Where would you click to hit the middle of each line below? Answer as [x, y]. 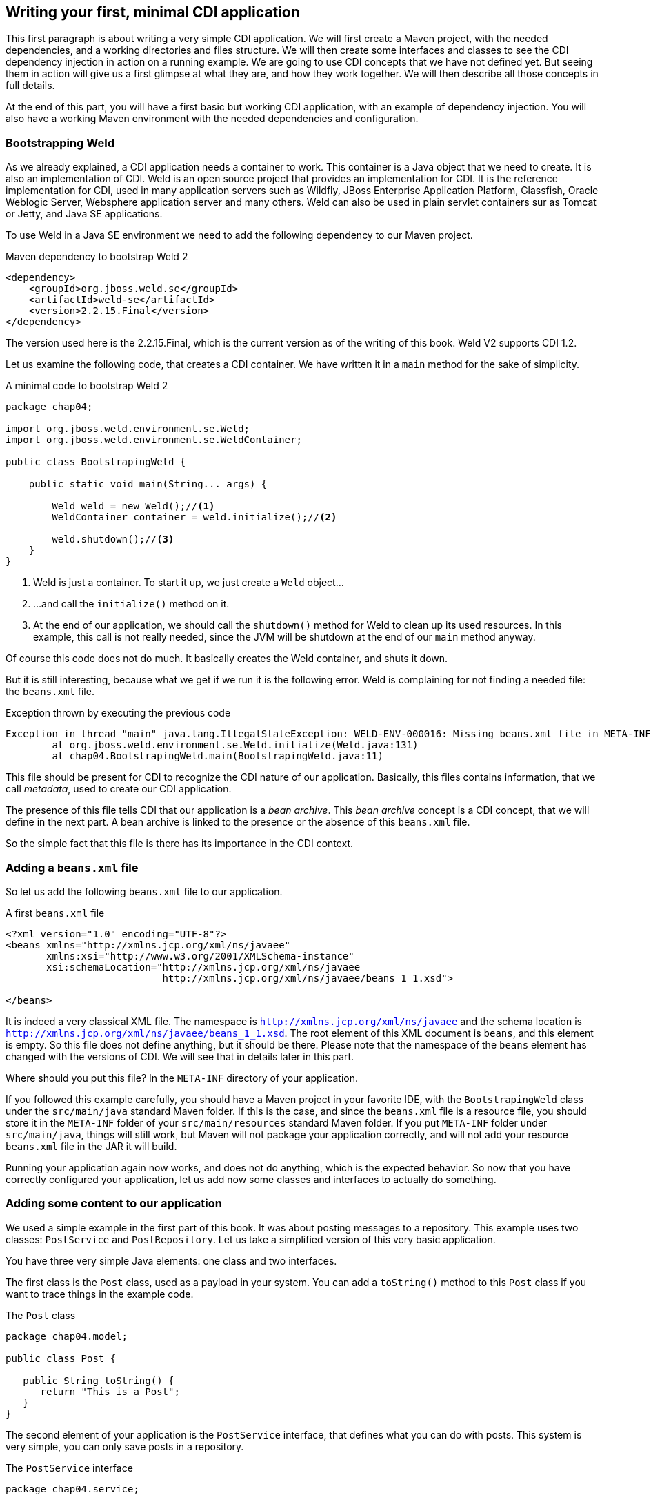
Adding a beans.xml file [72, 867]
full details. [30, 86]
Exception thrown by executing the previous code [118, 713]
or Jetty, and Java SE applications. [84, 214]
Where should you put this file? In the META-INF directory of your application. [182, 1078]
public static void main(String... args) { [148, 484]
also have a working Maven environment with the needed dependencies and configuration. [212, 119]
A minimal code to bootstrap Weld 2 [87, 386]
